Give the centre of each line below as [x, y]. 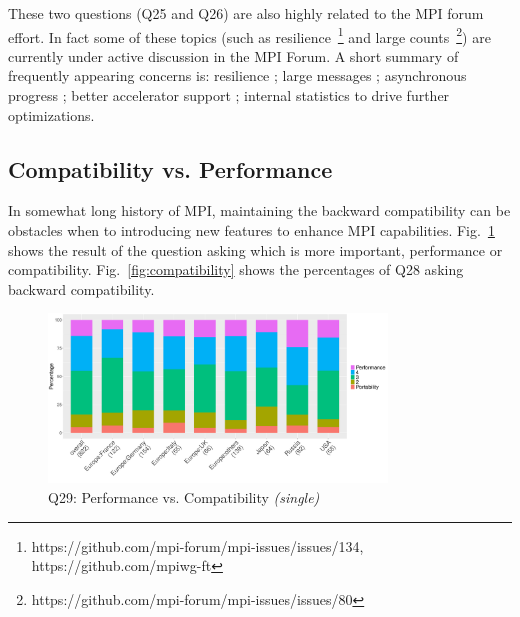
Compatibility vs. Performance [170, 168]
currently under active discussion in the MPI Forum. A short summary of [233, 55]
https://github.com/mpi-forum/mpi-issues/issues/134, [197, 545]
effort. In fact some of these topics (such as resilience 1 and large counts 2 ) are [249, 35]
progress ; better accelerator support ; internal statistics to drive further [229, 95]
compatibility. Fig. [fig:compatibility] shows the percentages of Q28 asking [236, 269]
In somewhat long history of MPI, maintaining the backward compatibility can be [259, 210]
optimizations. [51, 114]
